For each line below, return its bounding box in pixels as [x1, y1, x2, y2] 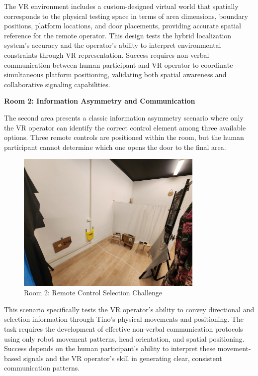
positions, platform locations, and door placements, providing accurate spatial [4, 20, 241, 31]
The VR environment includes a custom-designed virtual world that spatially [4, 1, 239, 11]
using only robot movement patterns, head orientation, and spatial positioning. [4, 333, 245, 344]
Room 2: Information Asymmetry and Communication [4, 96, 195, 106]
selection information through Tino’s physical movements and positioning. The [4, 314, 244, 324]
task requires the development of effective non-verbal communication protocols [4, 324, 243, 334]
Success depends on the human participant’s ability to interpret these [4, 343, 216, 354]
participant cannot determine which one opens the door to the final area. [4, 141, 226, 152]
